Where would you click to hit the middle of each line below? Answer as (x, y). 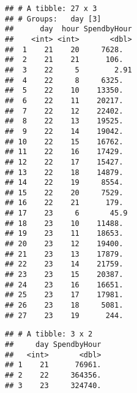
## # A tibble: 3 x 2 (49, 334)
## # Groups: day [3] (53, 19)
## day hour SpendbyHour (68, 29)
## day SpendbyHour (53, 344)
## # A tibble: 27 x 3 (51, 9)
